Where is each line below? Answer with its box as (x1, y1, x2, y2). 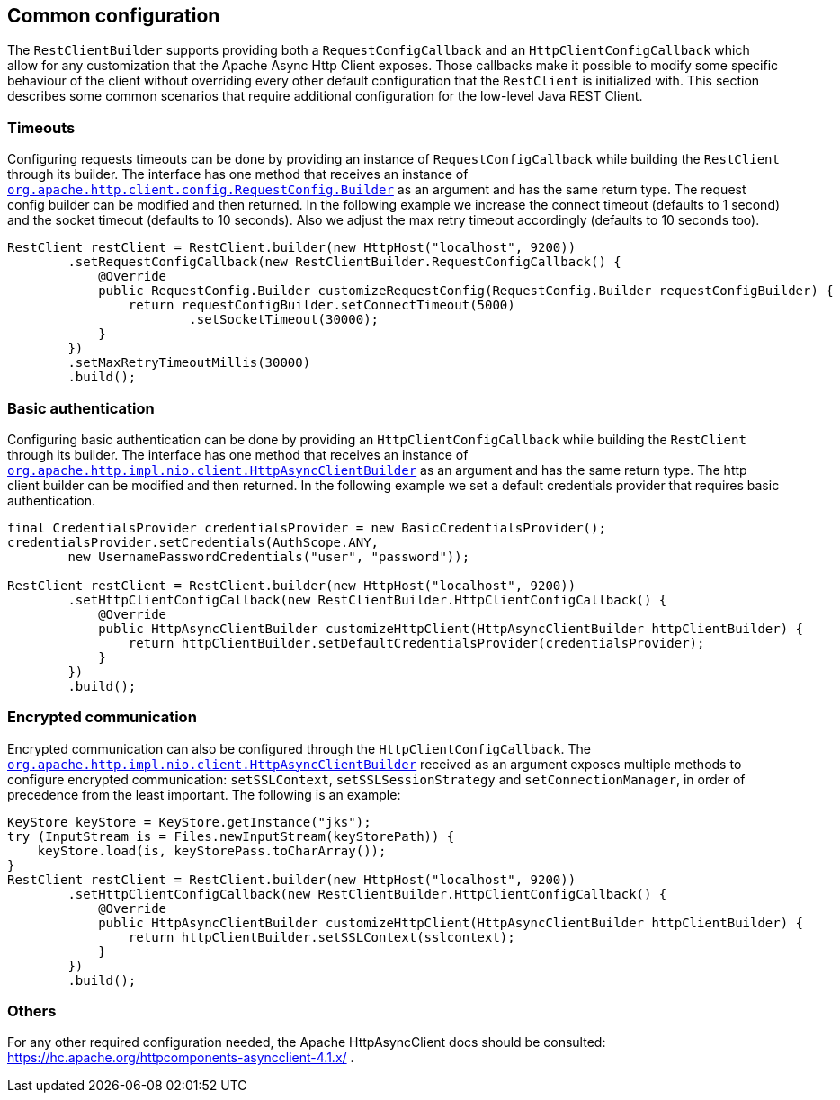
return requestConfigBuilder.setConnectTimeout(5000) (128, 298, 515, 313)
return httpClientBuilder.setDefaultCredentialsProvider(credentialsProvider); (128, 635, 705, 650)
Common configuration (7, 4, 220, 27)
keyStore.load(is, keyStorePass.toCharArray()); (37, 843, 387, 858)
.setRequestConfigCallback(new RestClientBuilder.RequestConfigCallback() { (67, 255, 621, 270)
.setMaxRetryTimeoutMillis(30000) (67, 355, 311, 371)
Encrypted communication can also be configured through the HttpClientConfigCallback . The (7, 740, 591, 756)
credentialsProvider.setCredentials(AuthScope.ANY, (7, 534, 380, 550)
